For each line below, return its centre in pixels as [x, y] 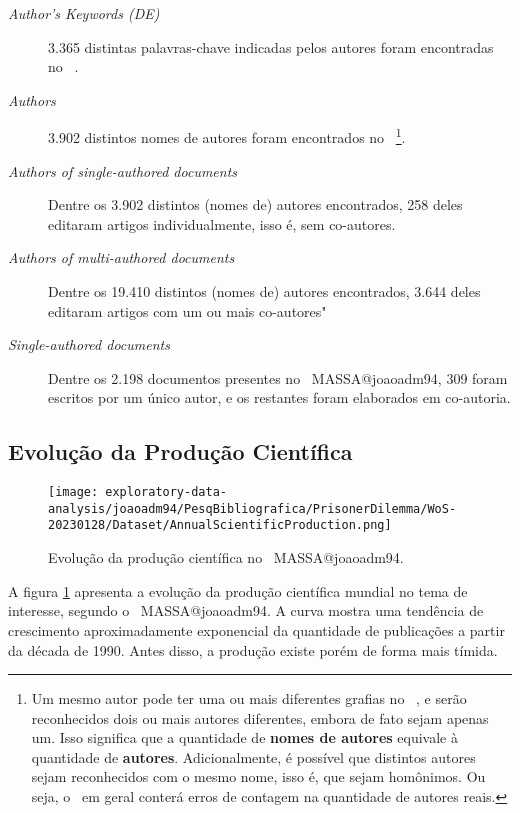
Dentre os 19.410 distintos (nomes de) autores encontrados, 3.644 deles [264, 291]
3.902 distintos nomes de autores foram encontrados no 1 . [227, 136]
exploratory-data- [166, 492]
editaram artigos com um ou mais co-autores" [187, 310]
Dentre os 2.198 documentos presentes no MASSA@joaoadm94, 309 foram [278, 377]
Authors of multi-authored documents [121, 257]
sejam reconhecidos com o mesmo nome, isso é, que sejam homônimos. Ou [258, 776]
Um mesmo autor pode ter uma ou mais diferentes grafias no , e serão [249, 698]
